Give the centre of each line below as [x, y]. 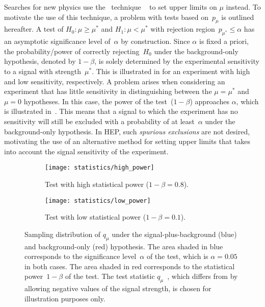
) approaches [209, 101]
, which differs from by [203, 276]
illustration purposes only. [65, 298]
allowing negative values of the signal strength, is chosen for [118, 288]
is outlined [238, 17]
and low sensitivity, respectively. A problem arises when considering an [115, 81]
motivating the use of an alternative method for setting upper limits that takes [127, 141]
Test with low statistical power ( [96, 217]
